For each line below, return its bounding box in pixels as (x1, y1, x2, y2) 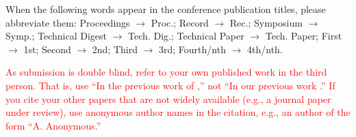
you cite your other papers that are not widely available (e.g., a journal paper (5, 91, 331, 106)
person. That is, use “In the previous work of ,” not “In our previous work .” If (5, 78, 335, 92)
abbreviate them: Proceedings (5, 15, 130, 29)
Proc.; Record (151, 15, 209, 29)
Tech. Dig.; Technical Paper (128, 29, 244, 43)
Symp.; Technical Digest (5, 29, 107, 43)
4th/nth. (247, 42, 283, 56)
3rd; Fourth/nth (159, 42, 226, 56)
